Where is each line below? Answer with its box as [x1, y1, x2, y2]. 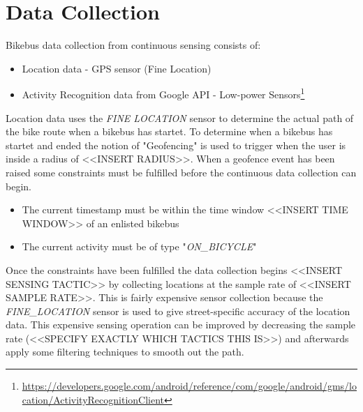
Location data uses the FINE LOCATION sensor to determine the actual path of [6, 110, 354, 125]
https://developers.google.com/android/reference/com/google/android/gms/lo [22, 379, 357, 393]
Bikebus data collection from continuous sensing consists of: [6, 38, 261, 52]
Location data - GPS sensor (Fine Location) [22, 61, 212, 75]
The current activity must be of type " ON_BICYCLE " [22, 239, 257, 254]
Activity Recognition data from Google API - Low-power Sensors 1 [22, 85, 305, 101]
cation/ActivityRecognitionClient [22, 392, 165, 406]
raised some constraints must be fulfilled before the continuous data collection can [6, 165, 357, 179]
